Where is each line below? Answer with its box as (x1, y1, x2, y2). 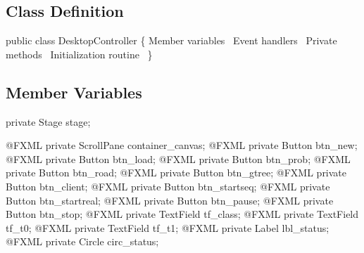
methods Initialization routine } (6, 46, 153, 61)
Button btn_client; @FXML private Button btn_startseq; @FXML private (6, 179, 330, 193)
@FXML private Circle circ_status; (6, 234, 159, 249)
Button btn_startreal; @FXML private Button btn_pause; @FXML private (6, 193, 334, 207)
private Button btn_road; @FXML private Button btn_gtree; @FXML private (6, 165, 347, 180)
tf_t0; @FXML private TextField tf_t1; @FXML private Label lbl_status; (6, 220, 330, 235)
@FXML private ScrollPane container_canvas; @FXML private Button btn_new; (6, 138, 358, 153)
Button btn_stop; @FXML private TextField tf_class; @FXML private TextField (6, 207, 359, 221)
